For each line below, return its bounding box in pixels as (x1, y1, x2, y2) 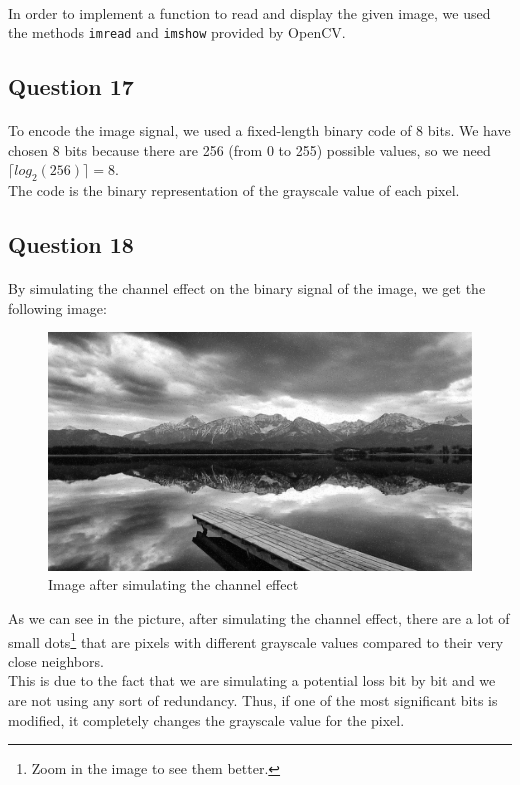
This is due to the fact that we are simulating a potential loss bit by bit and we (8, 670, 496, 691)
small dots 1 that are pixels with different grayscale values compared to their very (8, 628, 504, 652)
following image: (8, 297, 107, 318)
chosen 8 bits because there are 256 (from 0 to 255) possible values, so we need (8, 139, 491, 160)
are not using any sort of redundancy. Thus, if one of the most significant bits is (8, 690, 498, 711)
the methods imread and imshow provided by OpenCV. (8, 22, 346, 43)
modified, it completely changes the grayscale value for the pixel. (8, 709, 405, 730)
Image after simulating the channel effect (48, 574, 299, 595)
